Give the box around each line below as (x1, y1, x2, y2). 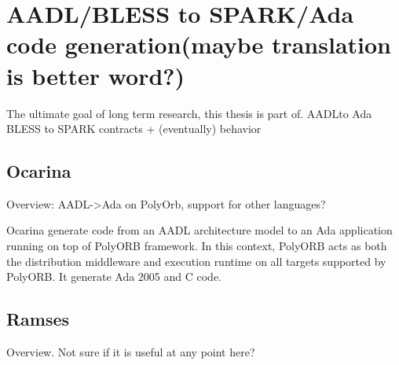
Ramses (6, 307, 70, 331)
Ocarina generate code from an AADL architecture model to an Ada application (6, 222, 393, 238)
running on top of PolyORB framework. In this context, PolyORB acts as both (6, 238, 387, 254)
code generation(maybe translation (6, 28, 391, 61)
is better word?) (6, 59, 185, 91)
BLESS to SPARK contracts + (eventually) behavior (6, 120, 262, 137)
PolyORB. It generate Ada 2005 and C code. (6, 268, 221, 285)
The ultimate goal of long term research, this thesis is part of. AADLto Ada (6, 105, 372, 121)
